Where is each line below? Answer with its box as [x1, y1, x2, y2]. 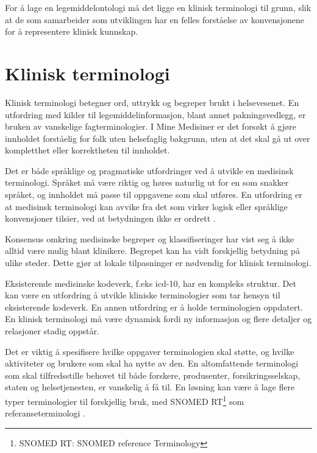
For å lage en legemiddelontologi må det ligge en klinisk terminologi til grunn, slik [5, 1, 312, 13]
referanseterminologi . [5, 407, 86, 420]
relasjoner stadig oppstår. [5, 325, 99, 337]
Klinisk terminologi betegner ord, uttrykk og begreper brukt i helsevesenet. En [5, 96, 299, 108]
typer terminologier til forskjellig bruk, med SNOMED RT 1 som [5, 393, 244, 407]
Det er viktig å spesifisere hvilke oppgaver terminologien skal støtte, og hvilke [5, 345, 294, 357]
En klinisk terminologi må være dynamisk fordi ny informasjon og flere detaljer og [5, 312, 312, 325]
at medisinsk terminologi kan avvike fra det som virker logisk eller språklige [5, 200, 288, 212]
